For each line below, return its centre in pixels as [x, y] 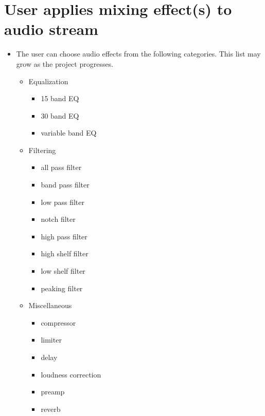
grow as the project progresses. [65, 63]
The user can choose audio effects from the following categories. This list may [138, 54]
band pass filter [65, 185]
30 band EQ [60, 115]
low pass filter [63, 202]
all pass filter [61, 167]
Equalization [48, 81]
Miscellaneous [50, 305]
